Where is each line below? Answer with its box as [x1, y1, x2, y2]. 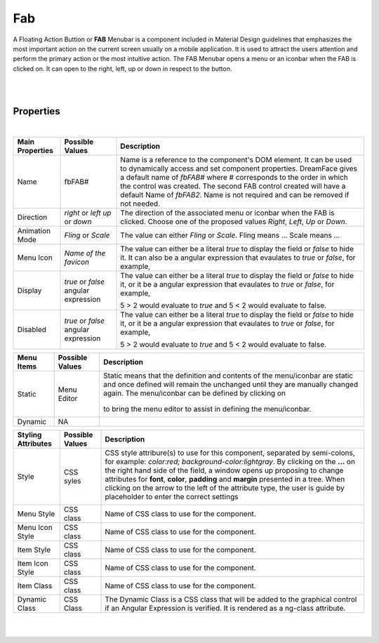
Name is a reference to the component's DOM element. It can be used [120, 154, 352, 164]
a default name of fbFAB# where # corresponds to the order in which [120, 172, 348, 182]
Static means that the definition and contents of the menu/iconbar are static [102, 371, 354, 380]
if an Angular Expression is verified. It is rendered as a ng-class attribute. [105, 603, 346, 613]
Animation [17, 225, 51, 235]
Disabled [17, 324, 47, 334]
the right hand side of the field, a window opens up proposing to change [105, 465, 344, 475]
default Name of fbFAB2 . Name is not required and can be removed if [120, 190, 350, 199]
